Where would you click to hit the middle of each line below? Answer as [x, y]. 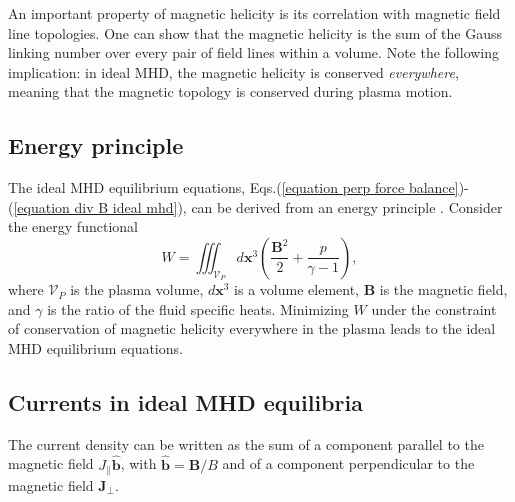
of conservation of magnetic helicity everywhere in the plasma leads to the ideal [252, 328]
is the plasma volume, [137, 289]
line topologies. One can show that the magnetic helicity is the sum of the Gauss [255, 32]
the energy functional [73, 226]
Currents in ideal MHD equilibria [185, 401]
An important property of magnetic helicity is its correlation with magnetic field [254, 13]
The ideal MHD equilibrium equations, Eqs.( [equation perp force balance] [233, 187]
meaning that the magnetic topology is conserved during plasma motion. [230, 91]
